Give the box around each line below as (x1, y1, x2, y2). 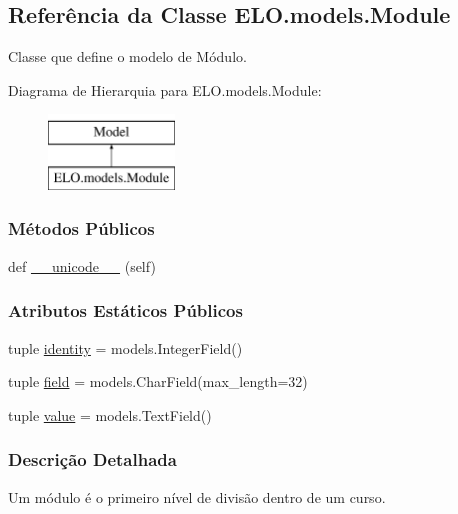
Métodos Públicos (8, 216, 155, 241)
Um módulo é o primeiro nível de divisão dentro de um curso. (8, 486, 386, 507)
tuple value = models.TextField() (8, 404, 212, 425)
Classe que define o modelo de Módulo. (8, 46, 247, 67)
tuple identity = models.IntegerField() (8, 337, 243, 358)
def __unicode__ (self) (8, 255, 156, 276)
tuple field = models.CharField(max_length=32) (8, 371, 308, 392)
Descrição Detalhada (8, 447, 177, 472)
